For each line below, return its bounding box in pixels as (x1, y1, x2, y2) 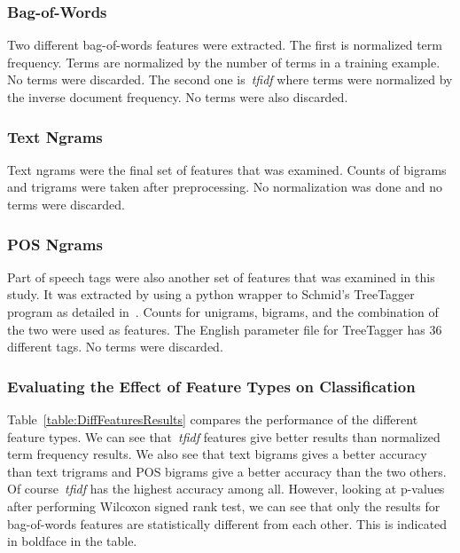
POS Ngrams (7, 233, 103, 255)
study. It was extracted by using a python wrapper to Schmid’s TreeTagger (7, 285, 415, 304)
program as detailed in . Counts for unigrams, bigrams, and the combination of (7, 303, 439, 320)
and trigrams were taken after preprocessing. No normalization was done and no (7, 178, 442, 196)
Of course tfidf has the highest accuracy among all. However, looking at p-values (7, 479, 445, 498)
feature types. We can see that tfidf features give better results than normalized (7, 427, 441, 446)
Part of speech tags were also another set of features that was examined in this (7, 267, 435, 286)
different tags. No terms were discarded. (7, 337, 223, 356)
